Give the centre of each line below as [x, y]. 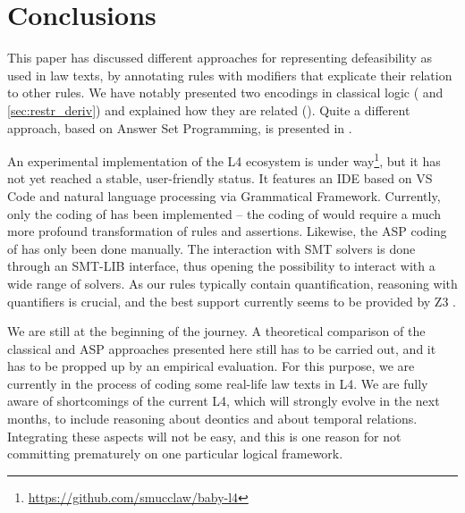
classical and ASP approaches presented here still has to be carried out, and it [222, 348]
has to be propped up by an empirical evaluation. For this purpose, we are [211, 366]
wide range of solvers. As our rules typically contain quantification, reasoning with [232, 283]
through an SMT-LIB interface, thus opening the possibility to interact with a [221, 266]
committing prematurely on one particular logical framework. [175, 454]
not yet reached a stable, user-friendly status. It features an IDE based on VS [220, 178]
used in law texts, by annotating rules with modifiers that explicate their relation [230, 75]
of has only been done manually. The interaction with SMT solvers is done [211, 248]
